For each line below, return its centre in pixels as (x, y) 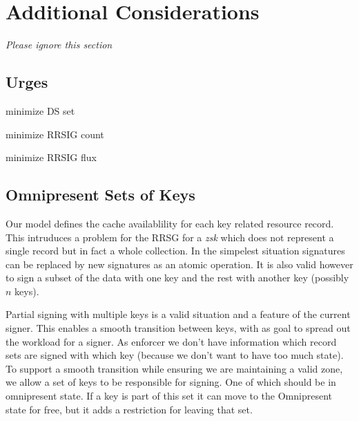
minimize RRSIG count (55, 134)
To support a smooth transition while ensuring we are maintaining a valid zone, (174, 368)
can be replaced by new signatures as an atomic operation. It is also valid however (179, 264)
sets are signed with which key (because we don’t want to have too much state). (175, 355)
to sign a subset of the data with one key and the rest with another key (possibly (177, 278)
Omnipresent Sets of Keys (100, 195)
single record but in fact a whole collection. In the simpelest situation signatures (175, 251)
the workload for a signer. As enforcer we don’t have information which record (171, 341)
